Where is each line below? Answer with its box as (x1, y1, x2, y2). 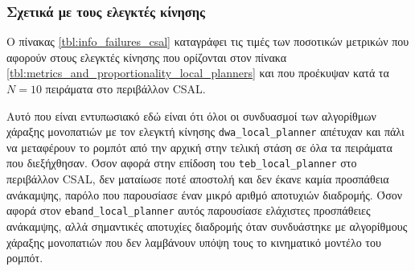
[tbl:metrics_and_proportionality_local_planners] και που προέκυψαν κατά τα (6, 64, 389, 81)
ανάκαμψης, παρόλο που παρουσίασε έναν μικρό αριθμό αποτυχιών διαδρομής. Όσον (6, 186, 403, 203)
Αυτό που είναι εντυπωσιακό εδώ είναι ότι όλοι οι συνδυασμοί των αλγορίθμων (6, 107, 376, 124)
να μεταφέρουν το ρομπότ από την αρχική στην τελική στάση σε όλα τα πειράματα (6, 138, 392, 155)
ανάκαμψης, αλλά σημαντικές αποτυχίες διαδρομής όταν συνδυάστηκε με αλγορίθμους (6, 217, 408, 234)
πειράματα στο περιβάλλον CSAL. (45, 80, 206, 96)
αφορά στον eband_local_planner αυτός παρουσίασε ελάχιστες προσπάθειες (6, 202, 371, 219)
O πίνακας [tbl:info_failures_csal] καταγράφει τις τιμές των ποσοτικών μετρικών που (6, 33, 409, 50)
